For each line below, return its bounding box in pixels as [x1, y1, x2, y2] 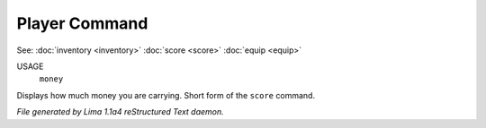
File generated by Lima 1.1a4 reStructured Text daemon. [16, 107, 224, 117]
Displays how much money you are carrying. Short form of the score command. [16, 90, 315, 100]
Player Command [16, 13, 148, 33]
